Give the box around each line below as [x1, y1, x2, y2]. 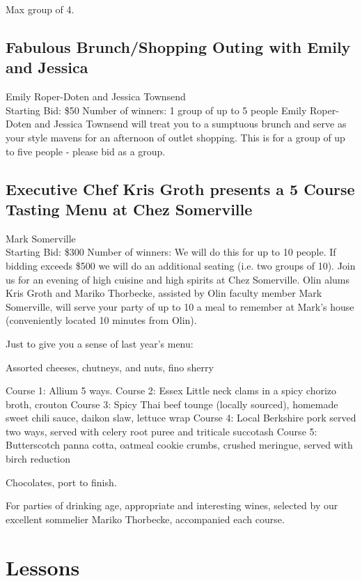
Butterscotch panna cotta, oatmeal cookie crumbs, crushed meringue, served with [6, 437, 353, 452]
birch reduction [6, 451, 71, 466]
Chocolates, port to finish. [6, 474, 117, 489]
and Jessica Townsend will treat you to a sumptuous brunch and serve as [34, 116, 347, 131]
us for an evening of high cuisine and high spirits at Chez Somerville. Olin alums [6, 272, 350, 286]
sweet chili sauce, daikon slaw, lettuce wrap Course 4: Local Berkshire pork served [6, 410, 356, 425]
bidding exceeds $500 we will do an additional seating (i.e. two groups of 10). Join [6, 258, 356, 272]
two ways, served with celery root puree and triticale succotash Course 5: [6, 424, 317, 438]
